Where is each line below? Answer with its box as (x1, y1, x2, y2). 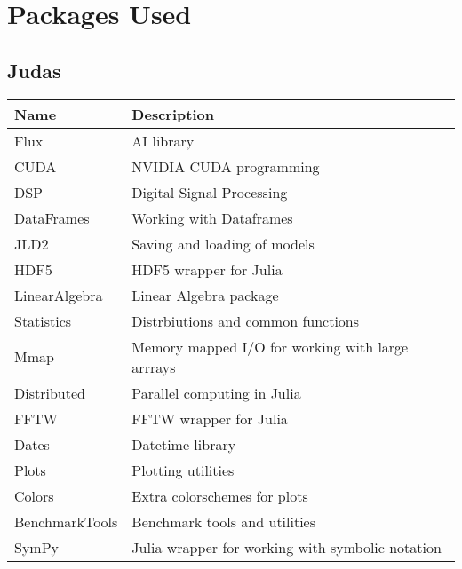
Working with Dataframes (131, 207, 293, 228)
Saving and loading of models (131, 233, 315, 254)
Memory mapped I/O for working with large (131, 336, 409, 357)
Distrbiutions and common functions (131, 310, 360, 331)
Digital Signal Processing (131, 181, 288, 202)
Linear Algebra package (131, 284, 279, 305)
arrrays (131, 356, 176, 377)
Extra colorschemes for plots (131, 485, 308, 506)
